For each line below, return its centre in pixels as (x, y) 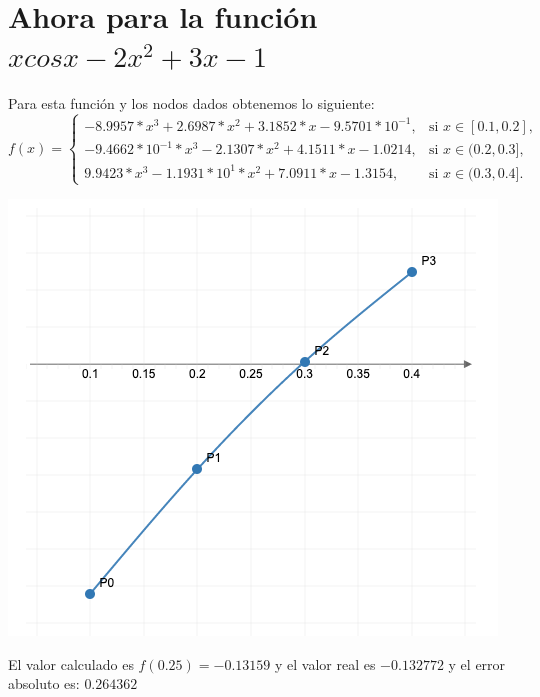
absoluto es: (44, 683)
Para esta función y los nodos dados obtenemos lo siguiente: (191, 103)
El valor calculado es (71, 663)
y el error (477, 663)
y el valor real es (325, 663)
